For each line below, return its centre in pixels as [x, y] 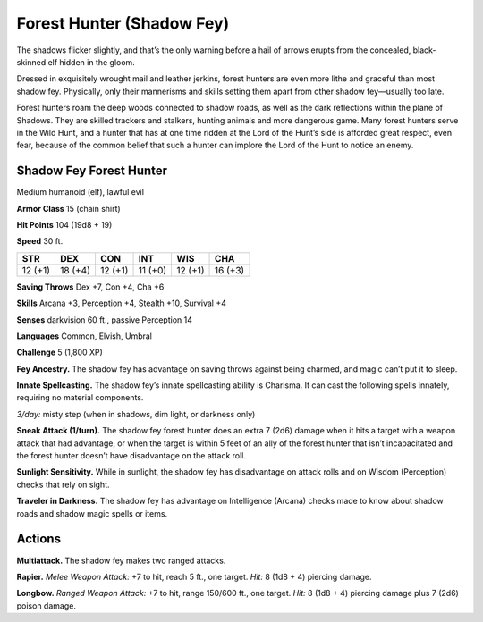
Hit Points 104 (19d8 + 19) [64, 224]
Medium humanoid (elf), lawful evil [80, 192]
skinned [31, 62]
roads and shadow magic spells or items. [92, 513]
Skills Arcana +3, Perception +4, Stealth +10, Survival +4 [122, 303]
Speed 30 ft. [40, 241]
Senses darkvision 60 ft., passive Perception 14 [104, 319]
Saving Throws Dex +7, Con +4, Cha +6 [90, 287]
